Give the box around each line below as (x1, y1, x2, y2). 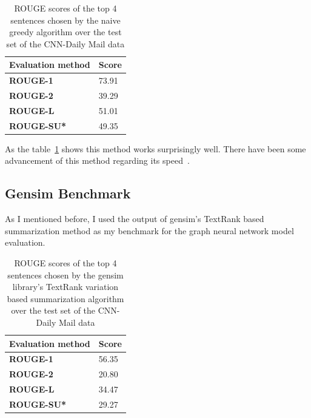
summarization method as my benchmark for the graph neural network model (5, 224, 294, 237)
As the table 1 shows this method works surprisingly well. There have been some (5, 142, 306, 155)
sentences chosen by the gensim (7, 268, 124, 281)
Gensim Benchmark (5, 184, 131, 203)
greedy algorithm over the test (9, 25, 122, 38)
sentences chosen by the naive (10, 13, 121, 26)
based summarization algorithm (7, 292, 124, 305)
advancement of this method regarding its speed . (5, 154, 190, 167)
